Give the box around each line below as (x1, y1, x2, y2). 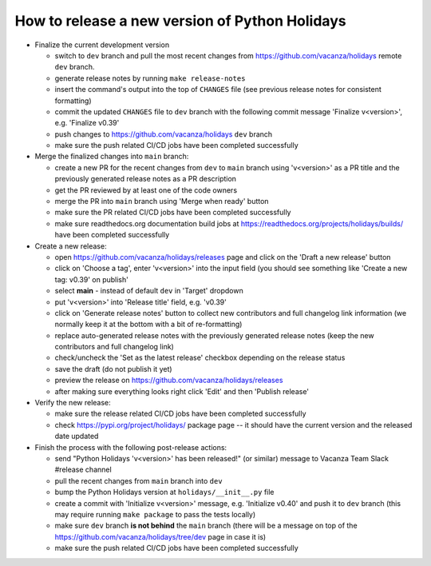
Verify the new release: (34, 398, 111, 408)
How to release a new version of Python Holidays (14, 12, 346, 30)
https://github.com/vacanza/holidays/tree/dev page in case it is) (54, 532, 267, 541)
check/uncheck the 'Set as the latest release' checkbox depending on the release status (54, 353, 346, 363)
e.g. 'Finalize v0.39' (54, 118, 120, 128)
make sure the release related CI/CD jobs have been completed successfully (54, 409, 306, 419)
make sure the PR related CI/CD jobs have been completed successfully (54, 208, 291, 217)
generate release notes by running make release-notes (54, 73, 246, 83)
